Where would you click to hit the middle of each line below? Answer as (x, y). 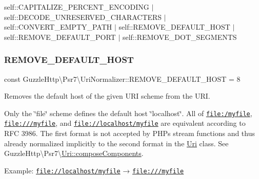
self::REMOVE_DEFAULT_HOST (174, 27)
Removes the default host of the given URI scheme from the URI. (107, 96)
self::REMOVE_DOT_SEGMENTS (180, 37)
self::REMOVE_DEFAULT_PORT (60, 37)
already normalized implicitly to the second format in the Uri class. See (116, 143)
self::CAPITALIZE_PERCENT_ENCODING (77, 7)
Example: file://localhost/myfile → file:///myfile (94, 170)
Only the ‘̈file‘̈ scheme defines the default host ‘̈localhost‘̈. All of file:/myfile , (128, 113)
